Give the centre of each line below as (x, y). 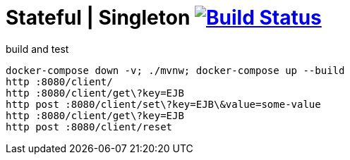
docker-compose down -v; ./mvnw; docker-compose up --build (175, 70)
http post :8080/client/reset (89, 127)
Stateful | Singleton (98, 18)
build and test (37, 49)
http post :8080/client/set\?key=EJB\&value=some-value (163, 104)
